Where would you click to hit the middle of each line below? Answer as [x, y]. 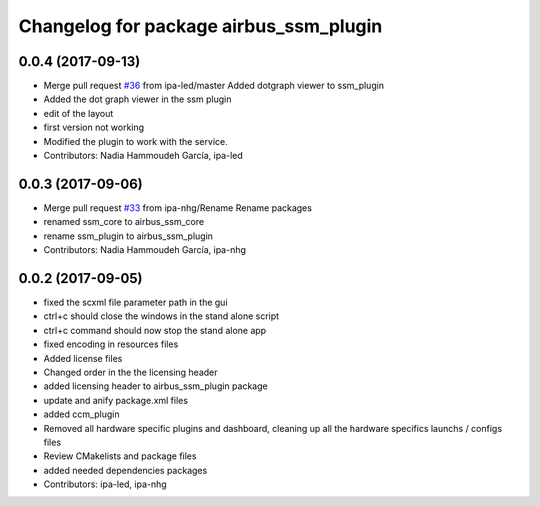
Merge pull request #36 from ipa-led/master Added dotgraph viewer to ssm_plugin [214, 86]
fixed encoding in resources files [111, 344]
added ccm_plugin [81, 414]
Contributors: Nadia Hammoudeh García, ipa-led [143, 156]
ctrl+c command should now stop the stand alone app [155, 330]
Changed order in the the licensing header [131, 372]
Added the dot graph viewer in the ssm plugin [137, 99]
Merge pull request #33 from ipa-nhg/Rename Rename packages [177, 207]
